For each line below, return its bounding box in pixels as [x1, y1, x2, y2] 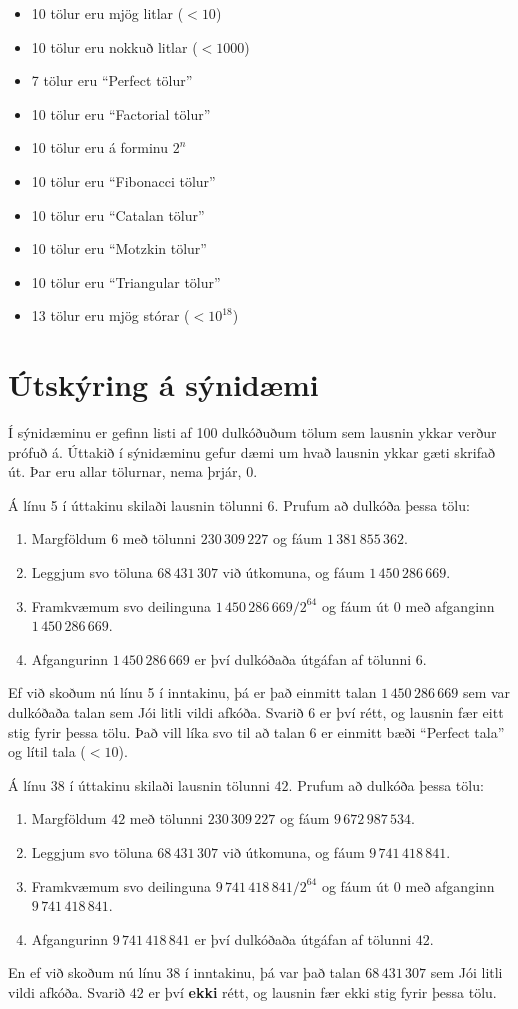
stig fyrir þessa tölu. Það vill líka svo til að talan [8, 721, 305, 742]
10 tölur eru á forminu [31, 137, 169, 158]
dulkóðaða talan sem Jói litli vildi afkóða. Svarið [8, 702, 304, 722]
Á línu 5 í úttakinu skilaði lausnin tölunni [8, 494, 263, 515]
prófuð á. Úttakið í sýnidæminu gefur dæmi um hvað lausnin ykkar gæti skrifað [8, 441, 495, 462]
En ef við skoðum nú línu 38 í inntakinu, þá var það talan [8, 962, 361, 983]
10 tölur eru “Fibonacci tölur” [31, 170, 216, 191]
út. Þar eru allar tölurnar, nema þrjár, [8, 461, 242, 482]
